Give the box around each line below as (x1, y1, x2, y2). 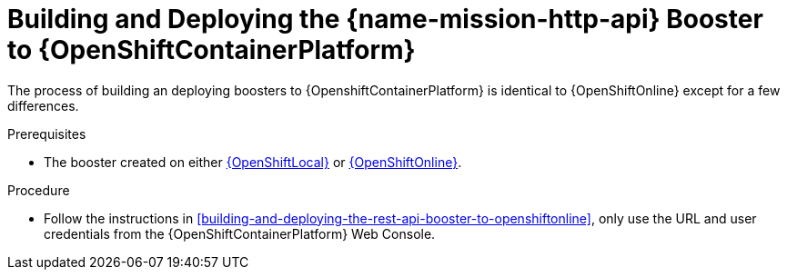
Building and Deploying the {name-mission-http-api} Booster (7, 4, 763, 35)
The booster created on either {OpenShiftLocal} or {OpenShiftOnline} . (44, 153, 462, 170)
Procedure (7, 182, 70, 198)
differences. (7, 97, 79, 114)
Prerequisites (7, 125, 86, 142)
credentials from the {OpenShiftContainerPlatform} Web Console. (44, 225, 436, 242)
